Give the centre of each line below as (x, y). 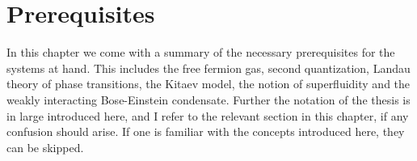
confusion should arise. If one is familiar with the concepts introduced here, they (206, 131)
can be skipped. (45, 147)
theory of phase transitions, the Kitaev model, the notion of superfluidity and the (208, 84)
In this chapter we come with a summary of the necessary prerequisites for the (201, 52)
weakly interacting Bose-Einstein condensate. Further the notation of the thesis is (208, 99)
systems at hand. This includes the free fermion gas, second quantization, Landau (208, 68)
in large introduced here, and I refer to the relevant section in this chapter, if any (208, 115)
